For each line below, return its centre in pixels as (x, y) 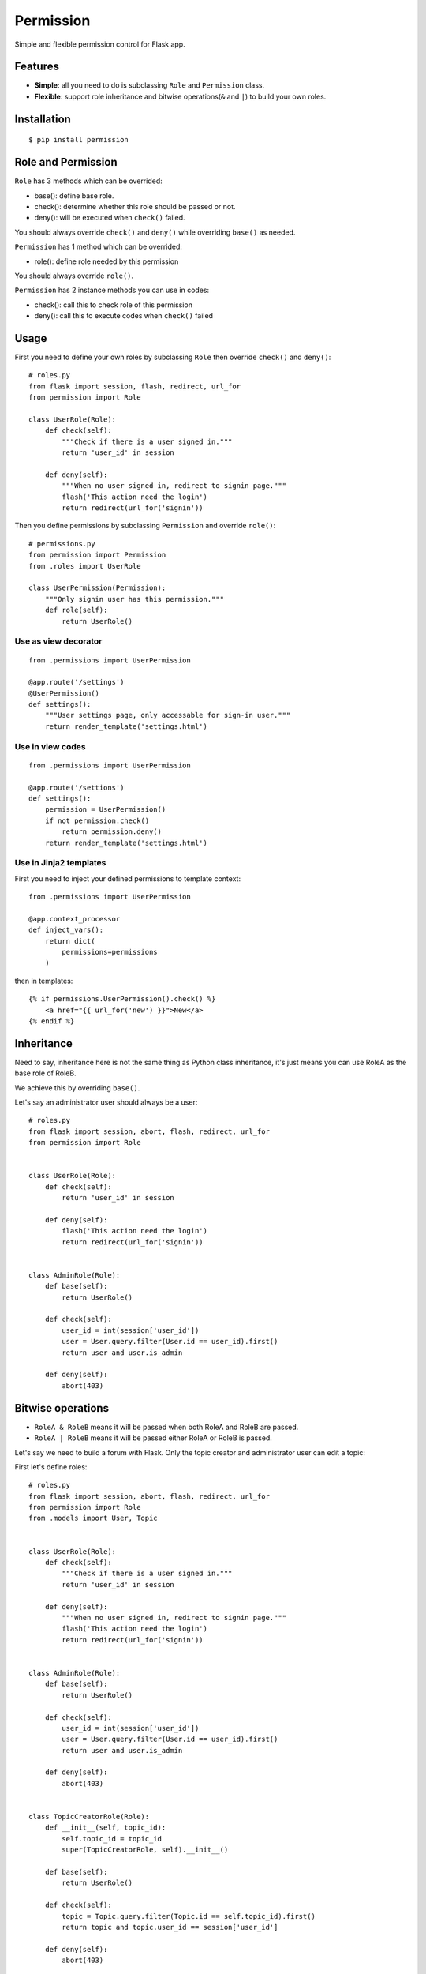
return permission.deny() (112, 832)
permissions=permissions (110, 952)
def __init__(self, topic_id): (105, 1828)
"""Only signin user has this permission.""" (135, 599)
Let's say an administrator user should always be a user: (106, 1102)
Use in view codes (50, 746)
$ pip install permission (79, 140)
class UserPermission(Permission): (97, 588)
